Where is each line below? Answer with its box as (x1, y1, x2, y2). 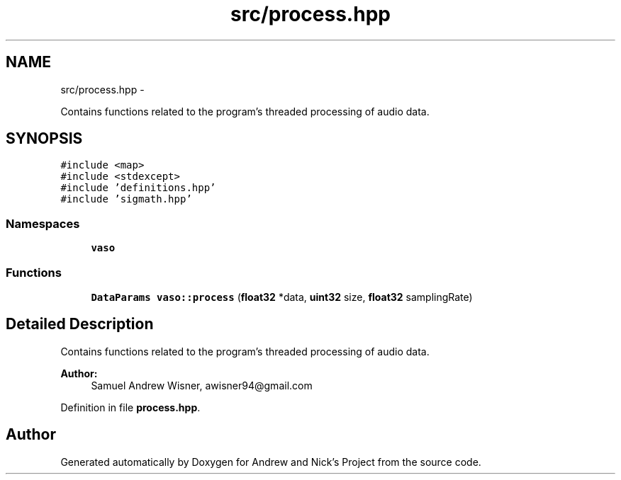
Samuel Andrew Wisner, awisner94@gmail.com (91, 379, 313, 392)
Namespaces (6, 216, 80, 231)
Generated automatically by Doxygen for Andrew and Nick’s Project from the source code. (60, 455, 481, 468)
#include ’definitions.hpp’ (60, 182, 216, 194)
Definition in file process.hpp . (60, 401, 201, 413)
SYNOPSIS (6, 130, 83, 148)
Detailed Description (6, 315, 154, 333)
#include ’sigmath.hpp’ (60, 193, 192, 205)
